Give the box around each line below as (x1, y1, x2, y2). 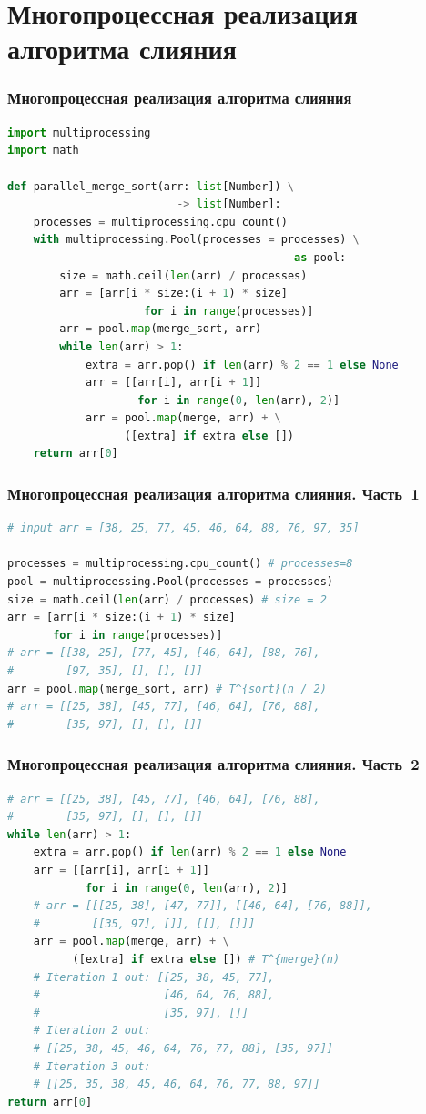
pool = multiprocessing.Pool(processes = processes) (7, 575, 333, 589)
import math (7, 144, 79, 157)
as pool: (294, 250, 347, 264)
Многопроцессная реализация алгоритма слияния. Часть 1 (7, 481, 420, 504)
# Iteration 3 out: (33, 1059, 151, 1073)
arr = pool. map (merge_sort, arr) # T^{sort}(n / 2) (7, 682, 327, 695)
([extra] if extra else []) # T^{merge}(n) (72, 952, 340, 966)
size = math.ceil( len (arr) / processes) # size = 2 (7, 592, 327, 606)
